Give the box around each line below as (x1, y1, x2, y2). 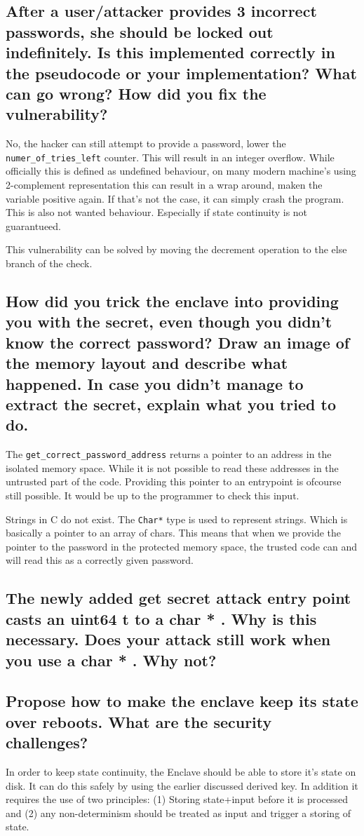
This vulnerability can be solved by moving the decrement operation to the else (6, 242, 347, 257)
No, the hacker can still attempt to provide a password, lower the (6, 136, 286, 151)
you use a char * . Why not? (6, 649, 217, 670)
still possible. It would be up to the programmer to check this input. (6, 487, 299, 502)
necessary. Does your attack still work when (6, 628, 331, 650)
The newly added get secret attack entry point (6, 587, 351, 609)
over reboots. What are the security (6, 710, 272, 732)
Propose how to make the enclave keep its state (6, 690, 358, 712)
